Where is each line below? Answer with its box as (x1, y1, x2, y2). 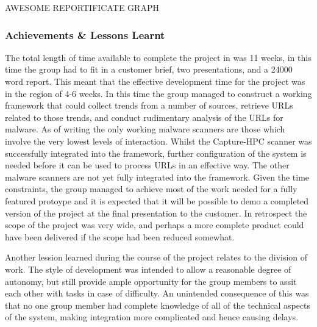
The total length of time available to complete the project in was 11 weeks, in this (5, 51, 312, 63)
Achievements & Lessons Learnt (5, 27, 165, 42)
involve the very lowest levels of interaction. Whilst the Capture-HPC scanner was (5, 134, 312, 147)
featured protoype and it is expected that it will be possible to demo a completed (5, 194, 309, 207)
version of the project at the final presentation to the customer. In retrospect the (5, 206, 307, 219)
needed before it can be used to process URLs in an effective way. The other (5, 159, 290, 171)
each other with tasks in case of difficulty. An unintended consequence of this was (5, 287, 309, 300)
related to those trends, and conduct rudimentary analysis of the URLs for (5, 110, 283, 123)
